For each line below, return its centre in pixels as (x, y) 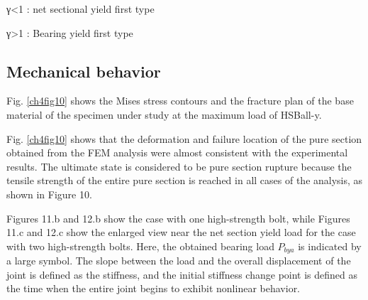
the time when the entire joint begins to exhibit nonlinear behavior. (154, 288)
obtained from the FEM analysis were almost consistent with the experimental (177, 152)
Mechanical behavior (84, 71)
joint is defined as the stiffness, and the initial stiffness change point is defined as (182, 274)
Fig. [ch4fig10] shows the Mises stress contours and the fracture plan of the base (180, 101)
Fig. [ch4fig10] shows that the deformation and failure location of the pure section (184, 138)
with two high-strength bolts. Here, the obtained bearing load (140, 246)
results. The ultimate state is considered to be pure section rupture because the (179, 166)
